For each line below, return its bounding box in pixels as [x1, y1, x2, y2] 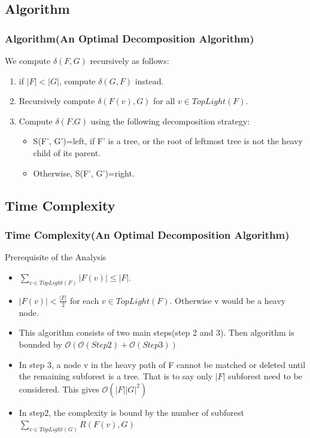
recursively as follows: [90, 54, 169, 66]
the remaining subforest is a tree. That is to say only [19, 370, 213, 382]
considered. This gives [19, 382, 99, 395]
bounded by [19, 337, 62, 350]
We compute [5, 54, 51, 66]
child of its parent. [33, 146, 101, 159]
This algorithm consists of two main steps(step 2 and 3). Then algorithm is [19, 326, 294, 339]
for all [153, 95, 175, 107]
